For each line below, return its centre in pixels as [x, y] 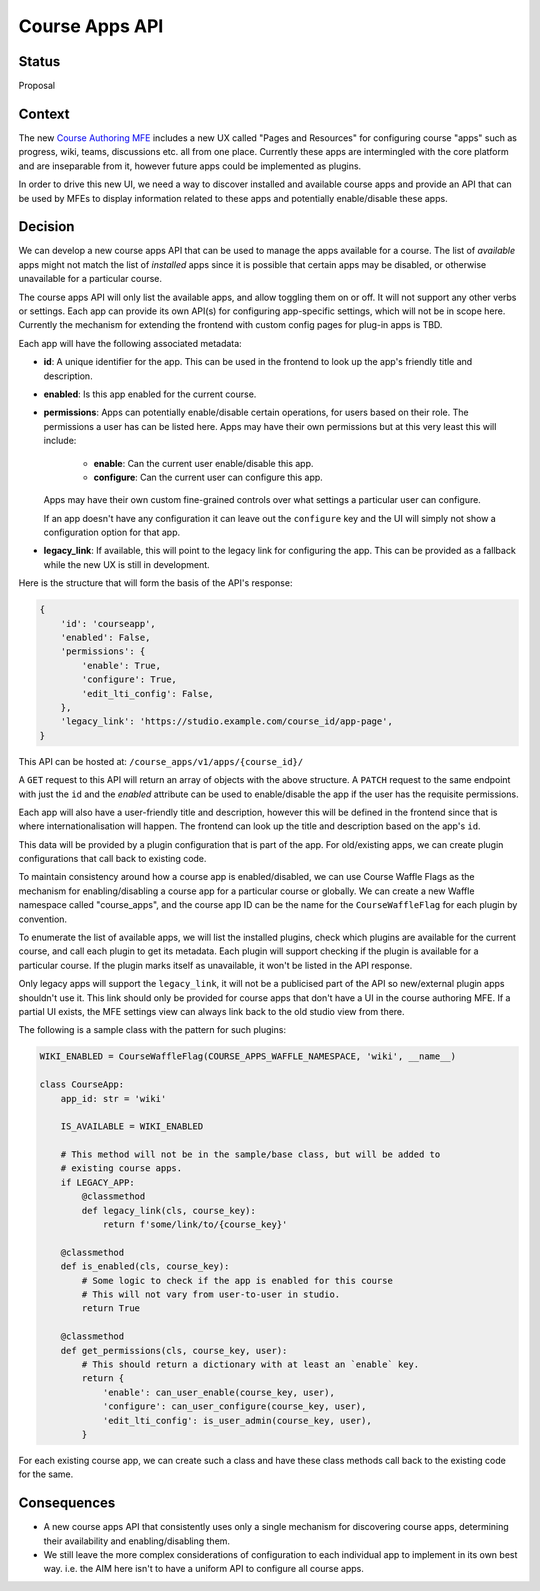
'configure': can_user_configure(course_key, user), [234, 1406]
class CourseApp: [82, 1084]
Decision [46, 226]
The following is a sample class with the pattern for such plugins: [152, 1030]
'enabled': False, [105, 638]
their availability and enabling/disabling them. [136, 1541]
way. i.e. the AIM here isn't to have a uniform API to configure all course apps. [203, 1569]
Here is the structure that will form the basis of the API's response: [155, 583]
